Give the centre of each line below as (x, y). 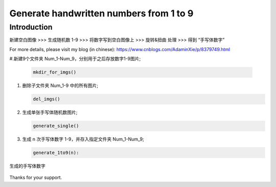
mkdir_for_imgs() (55, 72)
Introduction (31, 27)
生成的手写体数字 (27, 166)
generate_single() (56, 126)
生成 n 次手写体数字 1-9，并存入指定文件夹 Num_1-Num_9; (83, 139)
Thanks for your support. (36, 178)
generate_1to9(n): (56, 153)
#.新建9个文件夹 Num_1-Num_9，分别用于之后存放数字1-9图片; (75, 59)
